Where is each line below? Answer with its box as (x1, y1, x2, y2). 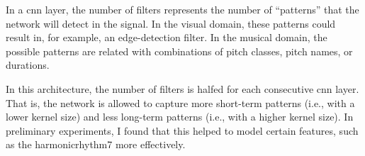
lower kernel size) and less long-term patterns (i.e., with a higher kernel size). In (6, 109, 354, 124)
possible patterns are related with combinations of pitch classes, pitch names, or (6, 43, 353, 58)
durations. (6, 57, 50, 72)
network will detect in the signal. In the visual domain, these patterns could (6, 16, 336, 30)
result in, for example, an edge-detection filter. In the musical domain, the (6, 30, 327, 45)
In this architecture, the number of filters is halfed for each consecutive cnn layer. (6, 81, 359, 96)
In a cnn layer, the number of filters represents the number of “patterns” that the (6, 2, 359, 16)
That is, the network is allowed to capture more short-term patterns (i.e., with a (6, 95, 355, 110)
